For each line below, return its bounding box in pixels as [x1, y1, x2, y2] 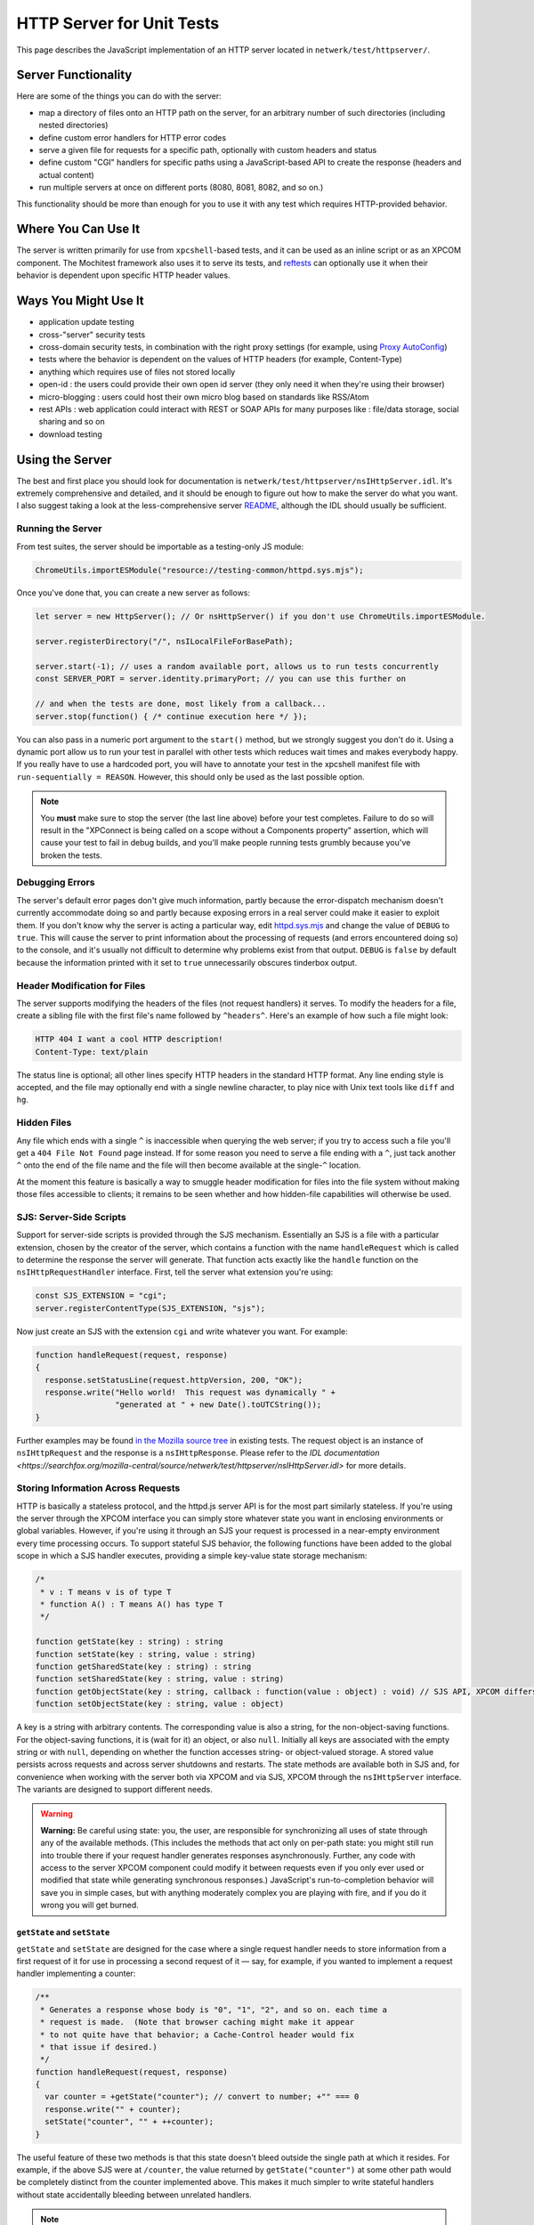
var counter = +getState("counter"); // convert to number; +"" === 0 [44, 2091, 360, 2102]
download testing [38, 428, 102, 440]
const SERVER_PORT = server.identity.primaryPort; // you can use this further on [35, 674, 407, 684]
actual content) [38, 169, 95, 180]
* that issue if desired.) [40, 2042, 158, 2051]
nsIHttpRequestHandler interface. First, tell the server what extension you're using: [16, 1266, 334, 1277]
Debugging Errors [16, 877, 95, 889]
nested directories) [38, 120, 109, 131]
